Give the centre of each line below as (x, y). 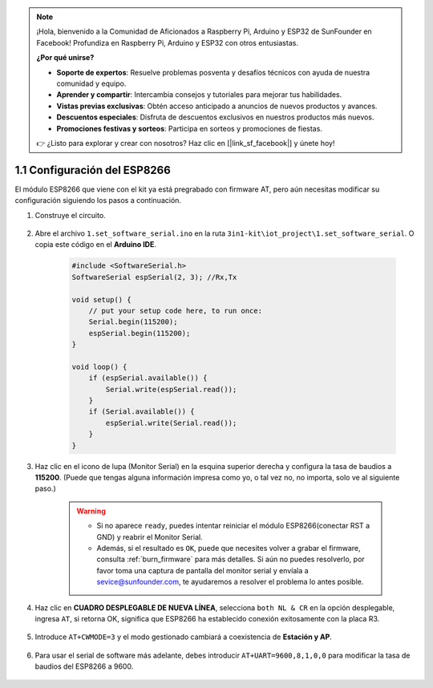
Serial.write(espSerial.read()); (171, 389)
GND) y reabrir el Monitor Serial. (150, 536)
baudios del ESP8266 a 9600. (84, 666)
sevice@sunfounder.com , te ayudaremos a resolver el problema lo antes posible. (230, 582)
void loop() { (99, 366)
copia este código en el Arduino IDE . (95, 245)
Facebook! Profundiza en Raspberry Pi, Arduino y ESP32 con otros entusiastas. (167, 42)
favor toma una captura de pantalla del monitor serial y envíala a (202, 570)
